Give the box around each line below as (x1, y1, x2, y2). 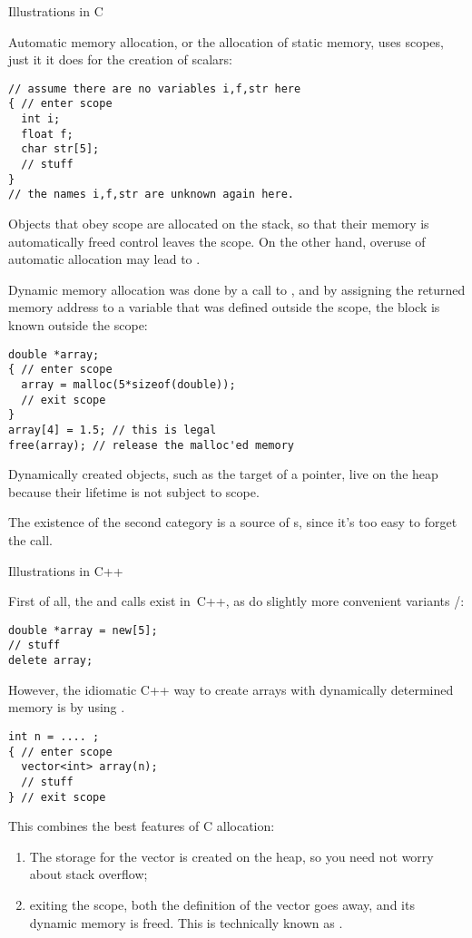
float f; (21, 127, 74, 141)
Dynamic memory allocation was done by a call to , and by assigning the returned (8, 279, 466, 298)
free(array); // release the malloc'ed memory (8, 438, 294, 452)
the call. (8, 530, 53, 549)
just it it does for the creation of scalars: (8, 50, 232, 69)
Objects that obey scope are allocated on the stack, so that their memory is (8, 214, 429, 233)
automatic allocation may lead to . (8, 249, 201, 269)
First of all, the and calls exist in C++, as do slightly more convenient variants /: (8, 591, 465, 611)
